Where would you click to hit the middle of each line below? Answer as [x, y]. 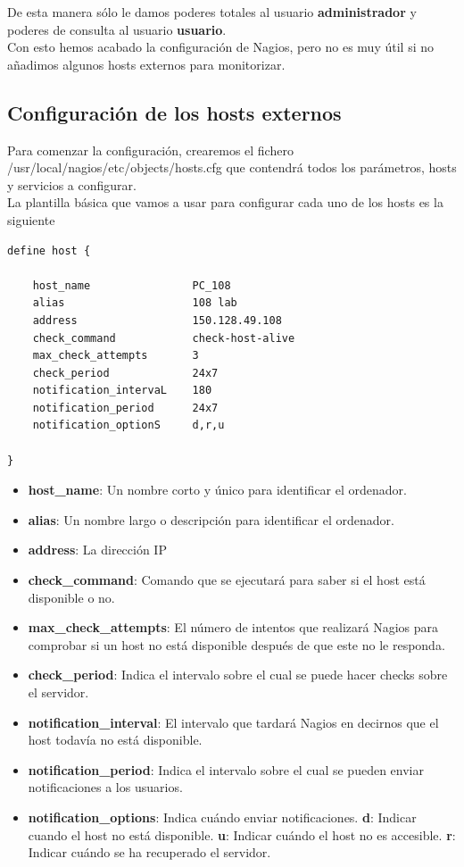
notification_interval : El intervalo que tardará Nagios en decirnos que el [233, 722]
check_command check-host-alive [164, 338]
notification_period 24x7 [125, 408]
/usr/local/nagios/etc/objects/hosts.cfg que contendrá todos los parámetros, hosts [232, 167]
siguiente [31, 219]
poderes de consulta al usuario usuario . [117, 29]
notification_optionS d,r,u [128, 425]
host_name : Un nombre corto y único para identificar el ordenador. [217, 490]
